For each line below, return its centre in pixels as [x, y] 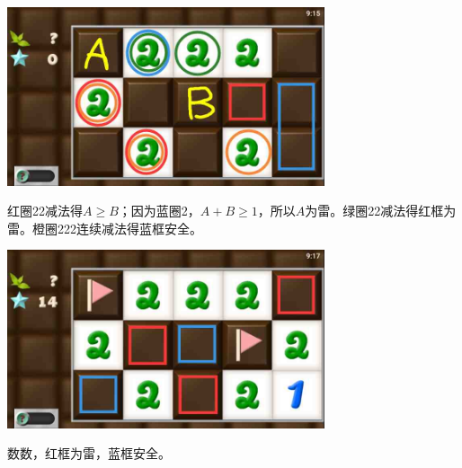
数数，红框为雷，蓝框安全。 [89, 453]
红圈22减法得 [45, 211]
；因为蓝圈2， [159, 211]
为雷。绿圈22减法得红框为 [381, 211]
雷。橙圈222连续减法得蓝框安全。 [105, 228]
